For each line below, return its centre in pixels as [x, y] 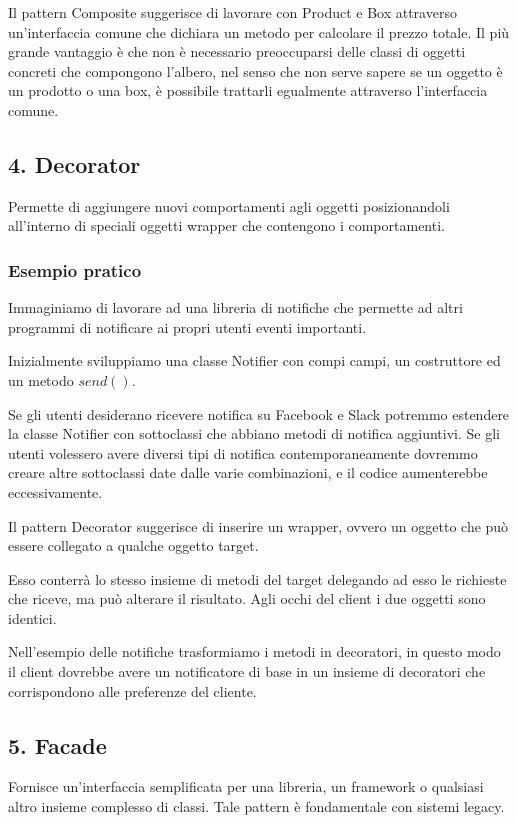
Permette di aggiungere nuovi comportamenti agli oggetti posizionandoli [229, 205]
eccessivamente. [55, 491]
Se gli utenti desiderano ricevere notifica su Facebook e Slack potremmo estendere [259, 413]
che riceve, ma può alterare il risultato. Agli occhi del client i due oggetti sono [247, 598]
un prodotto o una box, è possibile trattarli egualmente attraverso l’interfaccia [248, 90]
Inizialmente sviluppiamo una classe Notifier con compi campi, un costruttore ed [254, 360]
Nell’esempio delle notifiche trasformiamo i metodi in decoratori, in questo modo [254, 651]
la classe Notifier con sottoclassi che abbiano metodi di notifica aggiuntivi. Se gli [254, 433]
